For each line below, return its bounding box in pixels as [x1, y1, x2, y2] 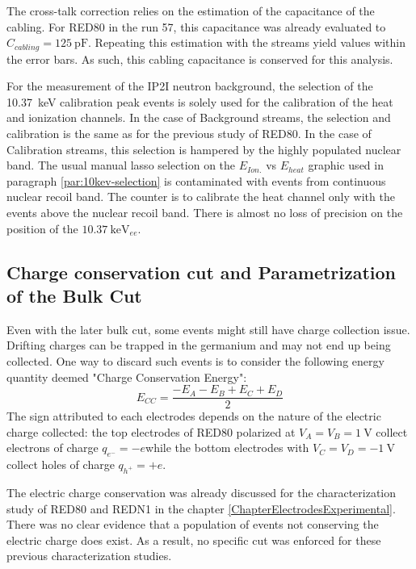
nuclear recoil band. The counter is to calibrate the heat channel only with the [6, 188, 395, 205]
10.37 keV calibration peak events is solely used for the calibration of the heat [6, 93, 393, 110]
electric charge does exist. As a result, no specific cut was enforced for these [6, 531, 381, 548]
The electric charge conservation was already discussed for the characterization [6, 483, 397, 500]
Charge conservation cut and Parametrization [6, 259, 397, 284]
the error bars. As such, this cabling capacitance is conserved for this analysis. [6, 50, 393, 67]
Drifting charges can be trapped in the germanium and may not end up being [6, 337, 391, 354]
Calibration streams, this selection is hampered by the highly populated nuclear [6, 140, 401, 157]
